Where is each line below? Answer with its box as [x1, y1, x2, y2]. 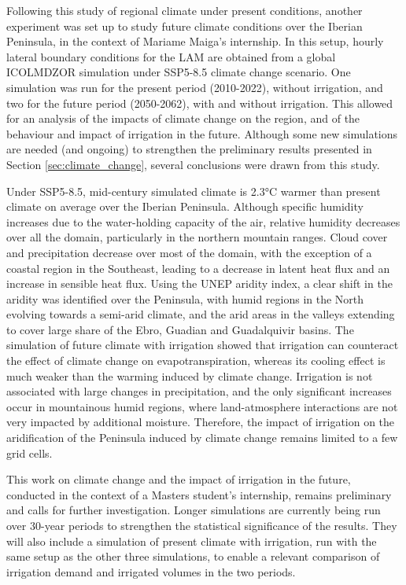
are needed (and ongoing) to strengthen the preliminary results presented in [6, 141, 372, 157]
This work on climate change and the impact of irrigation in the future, [6, 471, 351, 487]
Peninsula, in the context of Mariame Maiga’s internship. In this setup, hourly [6, 33, 384, 50]
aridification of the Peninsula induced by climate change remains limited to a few [6, 429, 398, 446]
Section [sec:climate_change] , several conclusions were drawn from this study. [6, 156, 380, 172]
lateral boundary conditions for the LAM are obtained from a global [6, 48, 336, 64]
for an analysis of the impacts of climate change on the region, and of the [6, 110, 360, 127]
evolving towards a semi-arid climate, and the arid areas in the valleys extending [6, 306, 395, 322]
